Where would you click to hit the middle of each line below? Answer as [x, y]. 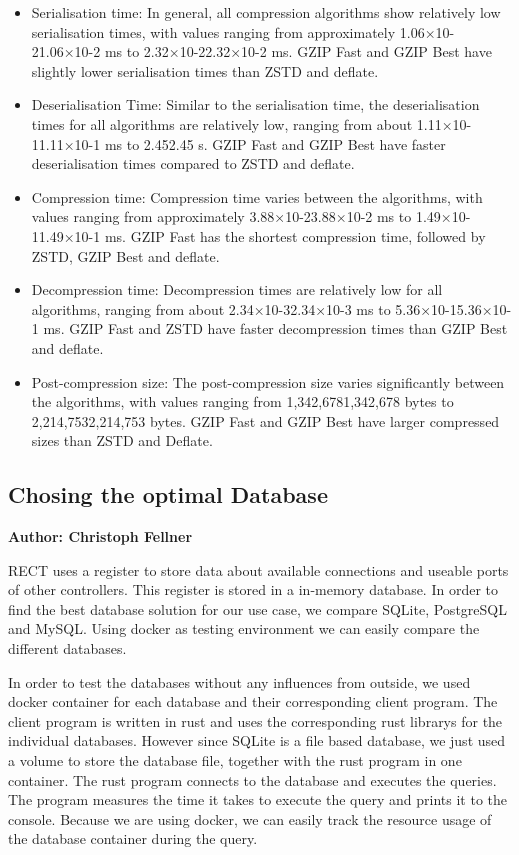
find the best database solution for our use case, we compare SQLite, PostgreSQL [257, 608]
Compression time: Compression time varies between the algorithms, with [257, 196]
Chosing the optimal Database [168, 494]
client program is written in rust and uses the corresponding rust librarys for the [255, 720]
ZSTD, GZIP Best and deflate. [125, 255]
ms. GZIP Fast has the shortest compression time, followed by [295, 235]
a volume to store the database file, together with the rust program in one [235, 760]
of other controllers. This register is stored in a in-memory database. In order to [253, 589]
